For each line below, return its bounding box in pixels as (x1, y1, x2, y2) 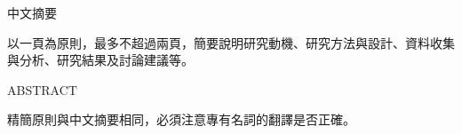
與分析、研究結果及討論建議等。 (7, 51, 194, 69)
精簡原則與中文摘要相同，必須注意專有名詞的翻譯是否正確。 (7, 110, 355, 129)
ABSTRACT (7, 80, 77, 99)
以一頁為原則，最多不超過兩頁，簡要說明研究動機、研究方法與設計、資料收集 (7, 33, 455, 51)
